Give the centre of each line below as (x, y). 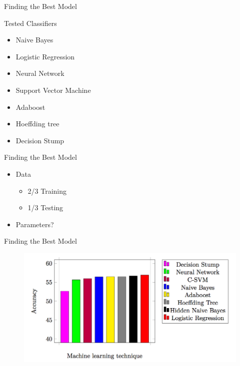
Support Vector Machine (53, 90)
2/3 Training (47, 190)
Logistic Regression (45, 56)
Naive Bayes (34, 40)
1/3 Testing (45, 207)
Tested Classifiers (30, 23)
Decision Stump (40, 140)
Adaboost (30, 107)
